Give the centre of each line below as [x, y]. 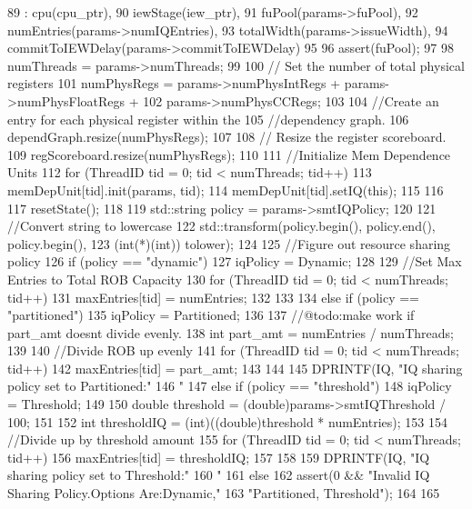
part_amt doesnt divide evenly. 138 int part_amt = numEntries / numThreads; [231, 332]
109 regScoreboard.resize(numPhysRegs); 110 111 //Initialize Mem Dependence [229, 154]
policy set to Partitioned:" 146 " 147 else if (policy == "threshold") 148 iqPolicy [230, 386]
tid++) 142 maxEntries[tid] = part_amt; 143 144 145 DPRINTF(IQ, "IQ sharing [235, 368]
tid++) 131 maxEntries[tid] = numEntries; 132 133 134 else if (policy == [214, 297]
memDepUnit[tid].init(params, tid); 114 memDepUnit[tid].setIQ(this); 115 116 [226, 190]
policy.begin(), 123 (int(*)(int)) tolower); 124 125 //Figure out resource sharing [229, 243]
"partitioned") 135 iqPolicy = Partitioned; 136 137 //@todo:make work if [211, 315]
